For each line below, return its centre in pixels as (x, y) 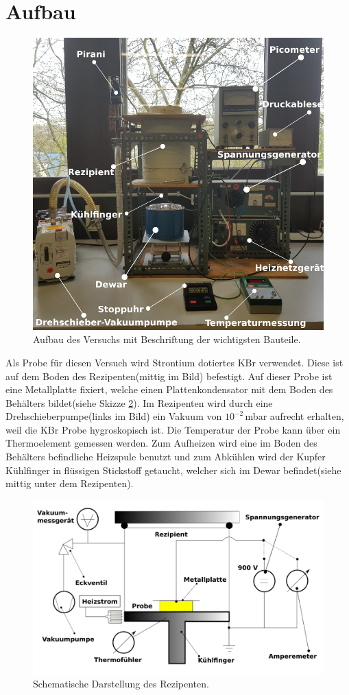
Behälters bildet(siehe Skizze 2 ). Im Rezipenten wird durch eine (139, 402)
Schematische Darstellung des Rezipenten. (121, 684)
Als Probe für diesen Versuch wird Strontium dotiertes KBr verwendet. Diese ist (174, 362)
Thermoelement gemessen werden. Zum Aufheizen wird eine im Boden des (161, 443)
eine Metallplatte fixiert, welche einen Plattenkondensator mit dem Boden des (169, 389)
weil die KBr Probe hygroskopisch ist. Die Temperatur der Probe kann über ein (173, 429)
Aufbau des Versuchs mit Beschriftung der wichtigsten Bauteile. (167, 339)
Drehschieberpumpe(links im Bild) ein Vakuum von (114, 416)
